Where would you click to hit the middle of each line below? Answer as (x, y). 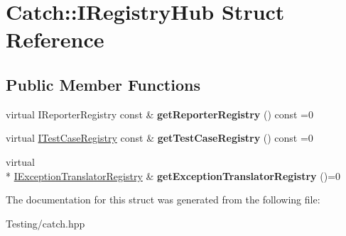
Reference (55, 39)
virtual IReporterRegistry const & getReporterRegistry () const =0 (160, 114)
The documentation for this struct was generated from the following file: (163, 200)
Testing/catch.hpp (45, 223)
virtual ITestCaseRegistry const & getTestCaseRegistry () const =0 (160, 138)
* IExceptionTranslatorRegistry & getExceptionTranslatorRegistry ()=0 (173, 175)
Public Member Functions (103, 84)
